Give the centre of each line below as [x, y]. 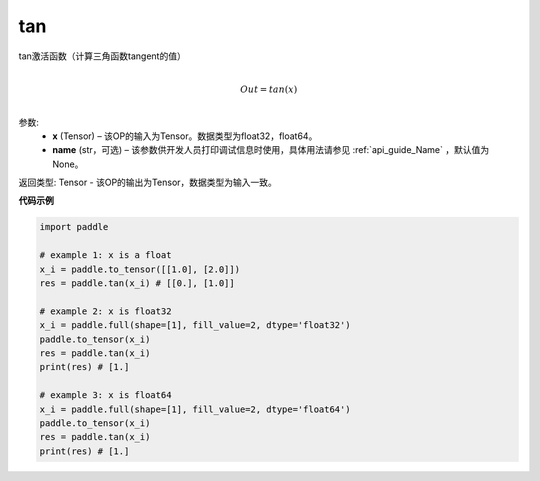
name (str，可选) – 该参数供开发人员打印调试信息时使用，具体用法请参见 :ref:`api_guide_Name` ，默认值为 [271, 150]
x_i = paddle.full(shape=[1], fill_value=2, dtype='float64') [195, 409]
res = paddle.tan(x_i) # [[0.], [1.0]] [137, 283]
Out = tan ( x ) [269, 89]
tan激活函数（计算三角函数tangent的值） [102, 56]
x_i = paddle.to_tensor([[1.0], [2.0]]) [139, 269]
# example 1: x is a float [105, 255]
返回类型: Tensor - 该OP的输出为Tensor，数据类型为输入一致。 [147, 182]
